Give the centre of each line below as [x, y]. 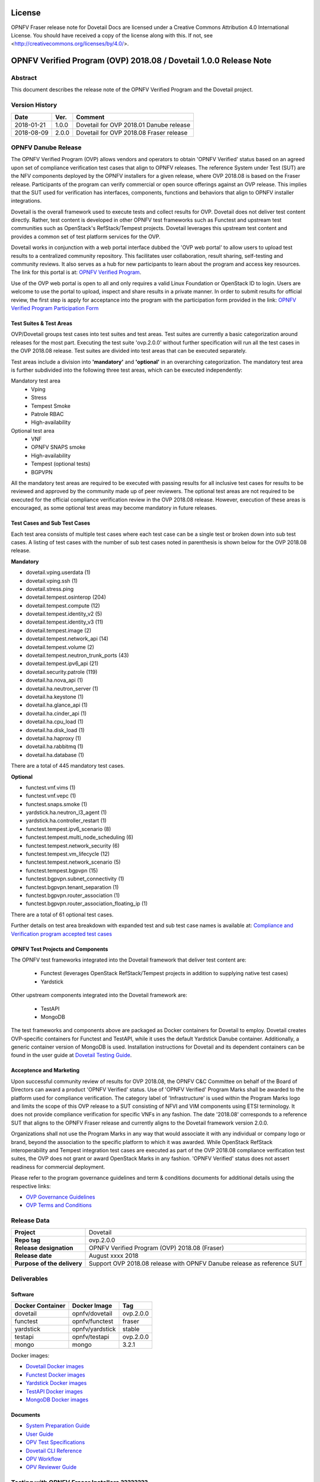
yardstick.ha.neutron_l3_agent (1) [66, 813]
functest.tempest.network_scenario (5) [73, 862]
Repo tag [28, 1240]
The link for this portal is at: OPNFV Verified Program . [76, 272]
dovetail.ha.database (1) [55, 755]
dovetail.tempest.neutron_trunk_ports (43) [77, 656]
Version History [34, 105]
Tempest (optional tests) [61, 464]
